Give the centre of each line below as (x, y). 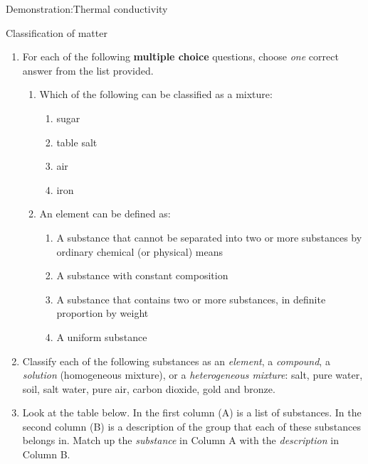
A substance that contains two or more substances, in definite (191, 299)
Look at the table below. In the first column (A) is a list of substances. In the (192, 412)
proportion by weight (102, 313)
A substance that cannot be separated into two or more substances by (209, 237)
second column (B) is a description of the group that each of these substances (192, 426)
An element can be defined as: (105, 214)
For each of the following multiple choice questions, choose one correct (180, 56)
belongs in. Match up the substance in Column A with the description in (180, 440)
